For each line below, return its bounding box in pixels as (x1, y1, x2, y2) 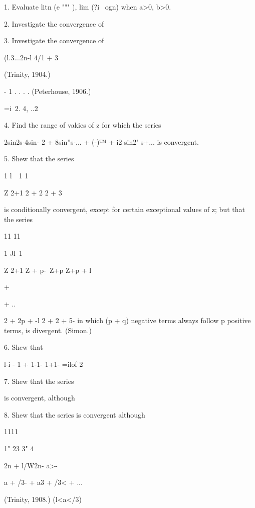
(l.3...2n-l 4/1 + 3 (4, 52, 59, 62)
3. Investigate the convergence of (4, 35, 104, 46)
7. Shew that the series (4, 375, 74, 386)
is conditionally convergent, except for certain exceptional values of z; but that (4, 204, 245, 215)
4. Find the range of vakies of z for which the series (4, 120, 161, 130)
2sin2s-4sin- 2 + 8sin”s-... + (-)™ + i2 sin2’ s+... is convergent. (4, 136, 199, 147)
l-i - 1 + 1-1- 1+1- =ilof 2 (4, 359, 83, 369)
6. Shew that (4, 342, 43, 352)
